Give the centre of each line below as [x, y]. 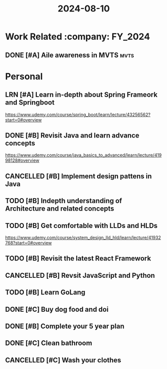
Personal [24, 76]
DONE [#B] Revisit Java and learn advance [72, 135]
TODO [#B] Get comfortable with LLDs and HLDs [82, 225]
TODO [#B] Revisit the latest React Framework [78, 259]
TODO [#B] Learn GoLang [45, 293]
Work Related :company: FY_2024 [78, 37]
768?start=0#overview [29, 243]
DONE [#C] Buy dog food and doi [57, 309]
